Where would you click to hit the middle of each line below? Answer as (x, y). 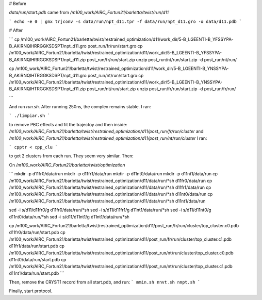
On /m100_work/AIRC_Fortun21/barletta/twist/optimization (67, 165)
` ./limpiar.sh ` (30, 116)
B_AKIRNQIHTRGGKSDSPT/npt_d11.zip (47, 89)
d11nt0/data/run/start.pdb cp (38, 259)
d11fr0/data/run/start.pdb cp (37, 233)
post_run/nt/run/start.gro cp (116, 75)
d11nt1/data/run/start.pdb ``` (37, 273)
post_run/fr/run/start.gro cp (115, 46)
